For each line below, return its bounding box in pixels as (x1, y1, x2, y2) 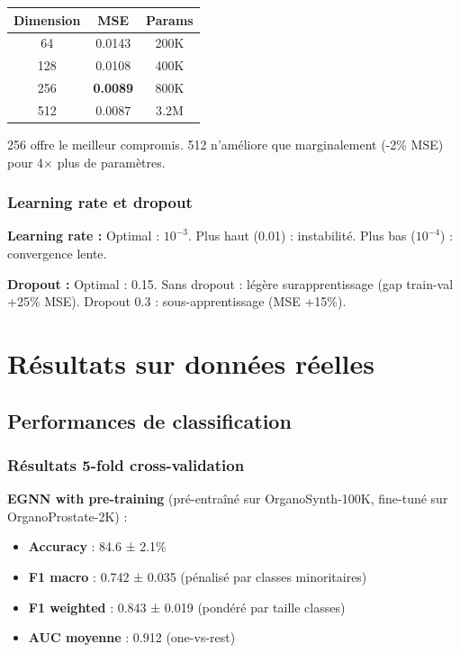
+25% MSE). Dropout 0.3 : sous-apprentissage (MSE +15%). (7, 292, 347, 311)
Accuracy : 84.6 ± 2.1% (28, 537, 167, 556)
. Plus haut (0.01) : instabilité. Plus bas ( (188, 226, 416, 245)
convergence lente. (7, 243, 107, 262)
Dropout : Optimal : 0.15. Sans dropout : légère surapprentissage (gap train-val (7, 274, 454, 293)
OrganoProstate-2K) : (7, 506, 128, 525)
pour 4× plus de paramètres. (7, 152, 166, 171)
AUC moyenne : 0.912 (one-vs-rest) (28, 628, 236, 647)
